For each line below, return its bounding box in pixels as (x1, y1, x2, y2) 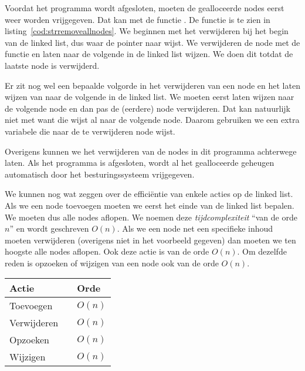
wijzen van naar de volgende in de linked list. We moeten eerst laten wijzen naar (5, 91, 294, 103)
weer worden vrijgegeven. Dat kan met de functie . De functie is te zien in (5, 13, 270, 25)
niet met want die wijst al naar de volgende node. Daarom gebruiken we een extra (5, 113, 300, 126)
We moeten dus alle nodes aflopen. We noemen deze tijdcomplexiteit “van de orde (5, 210, 297, 223)
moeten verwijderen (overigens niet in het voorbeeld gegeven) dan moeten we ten (5, 233, 296, 246)
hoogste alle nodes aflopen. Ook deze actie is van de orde (5, 245, 209, 258)
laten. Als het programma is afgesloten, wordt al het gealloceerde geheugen (5, 156, 274, 169)
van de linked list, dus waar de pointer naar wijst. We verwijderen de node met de (5, 36, 300, 48)
